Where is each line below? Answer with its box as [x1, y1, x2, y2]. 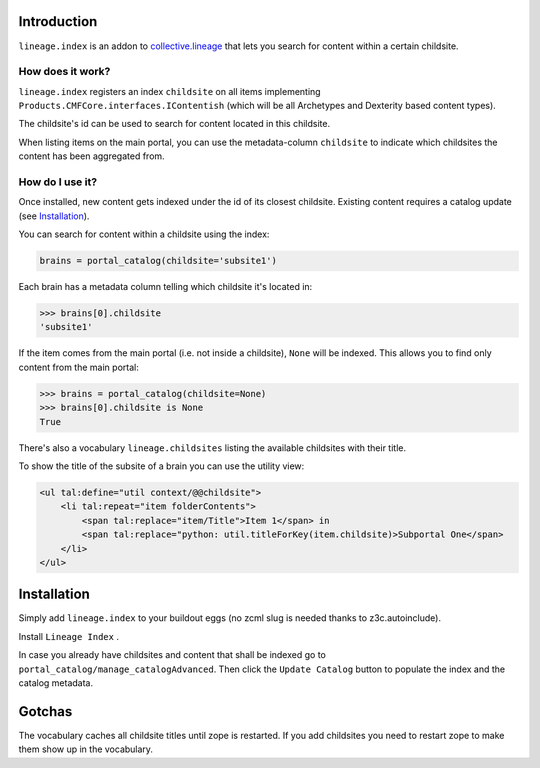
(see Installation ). [18, 210, 90, 222]
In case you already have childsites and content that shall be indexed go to [18, 649, 327, 661]
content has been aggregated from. [18, 150, 165, 162]
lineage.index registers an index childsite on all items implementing [18, 85, 321, 97]
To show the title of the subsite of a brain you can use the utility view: [18, 460, 305, 472]
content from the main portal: [18, 361, 139, 373]
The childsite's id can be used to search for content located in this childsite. [18, 118, 330, 130]
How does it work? [18, 65, 111, 79]
